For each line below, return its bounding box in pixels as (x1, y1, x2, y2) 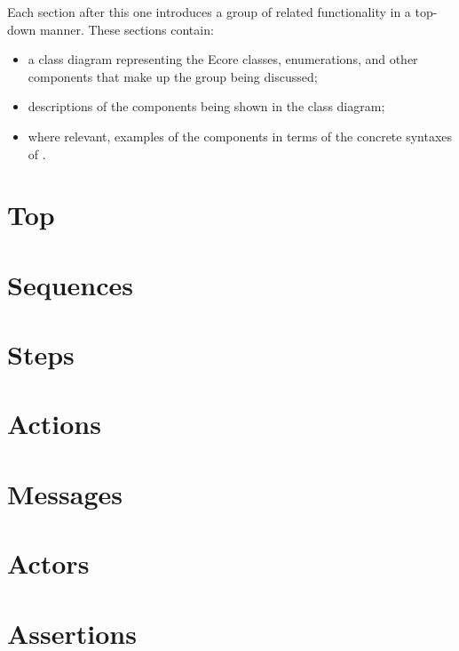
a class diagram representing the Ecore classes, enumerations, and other (28, 50, 418, 68)
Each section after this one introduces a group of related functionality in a (7, 3, 411, 20)
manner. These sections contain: (39, 20, 214, 38)
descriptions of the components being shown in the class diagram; (28, 97, 385, 116)
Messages (7, 475, 123, 511)
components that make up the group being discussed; (28, 67, 318, 85)
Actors (7, 545, 90, 582)
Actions (7, 406, 101, 442)
